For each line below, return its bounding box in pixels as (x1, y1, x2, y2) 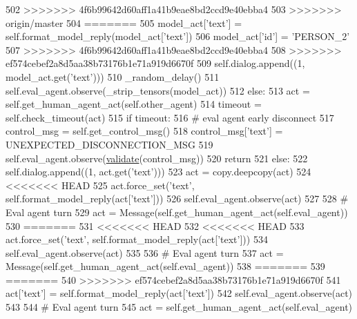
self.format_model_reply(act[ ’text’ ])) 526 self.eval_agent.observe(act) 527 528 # (6, 191, 349, 206)
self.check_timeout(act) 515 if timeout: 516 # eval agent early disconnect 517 (6, 110, 334, 124)
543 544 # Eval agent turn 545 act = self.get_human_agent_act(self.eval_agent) (6, 300, 353, 314)
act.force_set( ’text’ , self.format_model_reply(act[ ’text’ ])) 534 (6, 232, 268, 246)
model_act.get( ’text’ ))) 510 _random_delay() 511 (6, 69, 220, 84)
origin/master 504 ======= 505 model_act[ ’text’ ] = (6, 15, 242, 30)
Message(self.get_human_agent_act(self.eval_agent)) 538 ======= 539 (6, 259, 325, 273)
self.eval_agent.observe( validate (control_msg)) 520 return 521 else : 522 (6, 151, 308, 165)
